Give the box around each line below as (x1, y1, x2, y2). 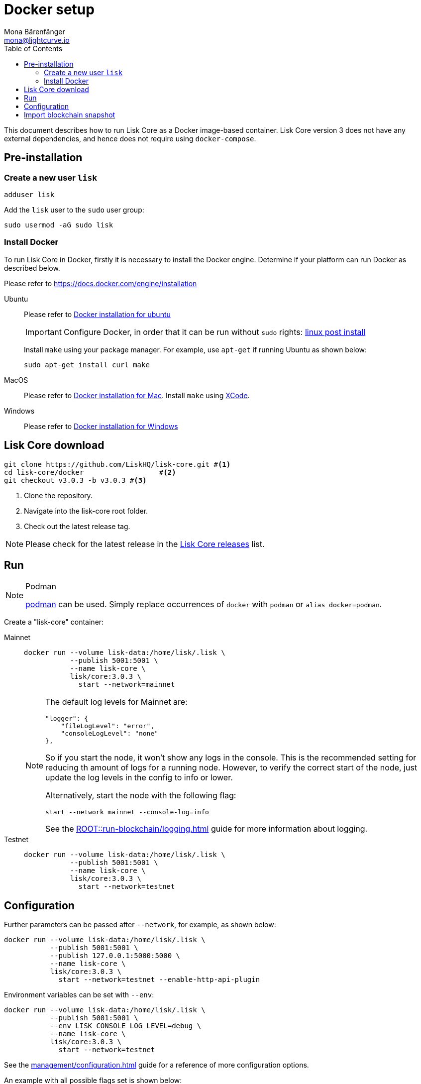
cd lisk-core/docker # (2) (4, 468, 176, 476)
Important (25, 326, 62, 337)
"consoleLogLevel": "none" (61, 730, 159, 738)
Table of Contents (4, 44, 63, 53)
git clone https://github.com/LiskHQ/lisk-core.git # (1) (4, 460, 231, 468)
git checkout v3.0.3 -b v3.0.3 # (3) (4, 476, 147, 484)
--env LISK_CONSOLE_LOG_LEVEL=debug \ (50, 1022, 202, 1030)
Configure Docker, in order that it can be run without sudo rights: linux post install (63, 326, 366, 337)
